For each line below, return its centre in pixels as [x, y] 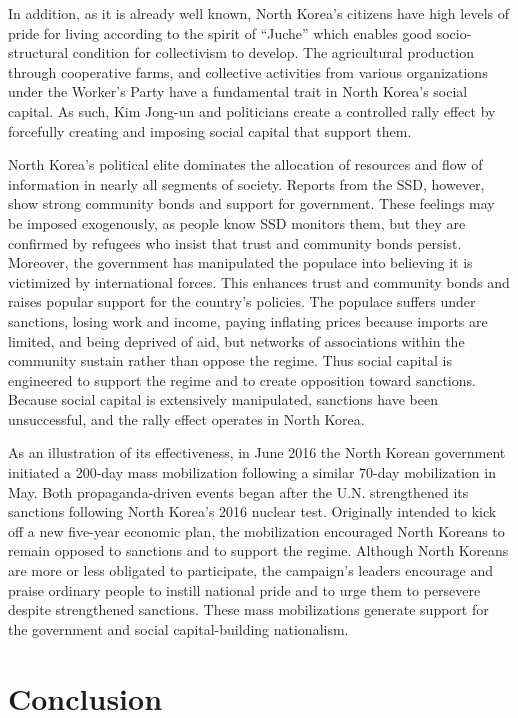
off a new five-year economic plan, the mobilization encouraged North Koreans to [256, 530]
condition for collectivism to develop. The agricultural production [273, 52]
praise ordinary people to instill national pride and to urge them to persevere [244, 589]
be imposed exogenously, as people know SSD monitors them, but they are [237, 222]
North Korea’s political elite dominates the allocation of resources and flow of [245, 164]
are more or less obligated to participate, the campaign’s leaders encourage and [251, 570]
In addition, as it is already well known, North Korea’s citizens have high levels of [258, 13]
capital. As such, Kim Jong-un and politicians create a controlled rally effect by [252, 110]
